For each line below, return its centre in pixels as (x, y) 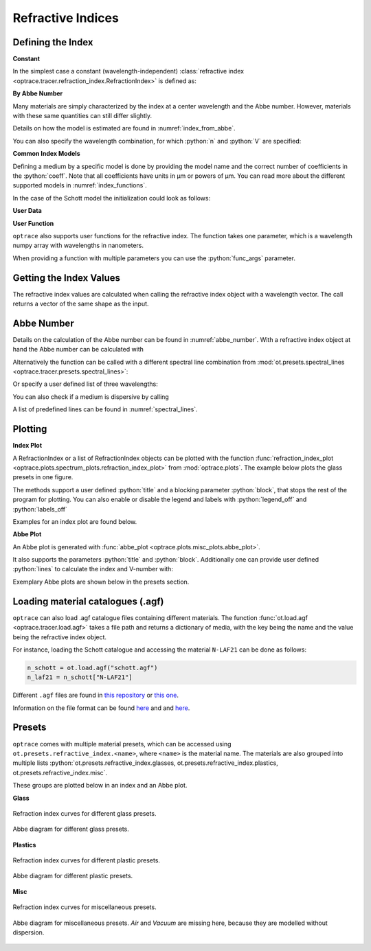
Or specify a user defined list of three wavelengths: (85, 384)
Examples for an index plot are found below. (75, 521)
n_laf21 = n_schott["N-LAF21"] (80, 677)
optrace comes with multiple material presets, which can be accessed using (122, 744)
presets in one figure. (43, 477)
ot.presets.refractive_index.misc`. (60, 772)
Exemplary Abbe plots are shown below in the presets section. (101, 582)
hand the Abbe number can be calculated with (78, 350)
